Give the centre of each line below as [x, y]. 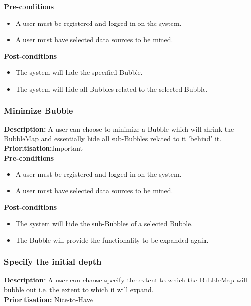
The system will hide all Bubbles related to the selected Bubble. [112, 88]
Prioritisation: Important [44, 148]
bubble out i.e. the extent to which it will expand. [79, 289]
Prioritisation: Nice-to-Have [48, 299]
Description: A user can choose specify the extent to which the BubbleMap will [125, 280]
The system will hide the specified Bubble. [79, 72]
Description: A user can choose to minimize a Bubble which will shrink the [119, 129]
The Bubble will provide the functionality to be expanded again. [112, 240]
